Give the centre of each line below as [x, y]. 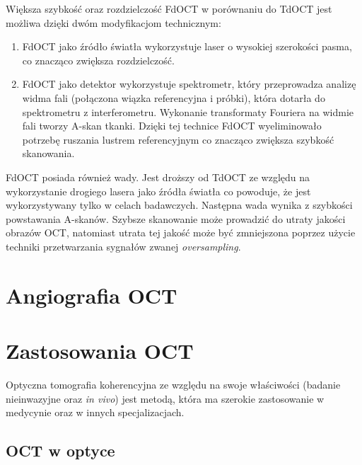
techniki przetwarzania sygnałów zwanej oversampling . [123, 246]
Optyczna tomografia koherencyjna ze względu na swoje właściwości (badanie [173, 384]
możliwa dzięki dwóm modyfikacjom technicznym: [113, 22]
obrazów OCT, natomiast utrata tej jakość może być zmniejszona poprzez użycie [181, 232]
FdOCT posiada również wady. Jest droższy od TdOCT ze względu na [158, 177]
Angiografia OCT [92, 295]
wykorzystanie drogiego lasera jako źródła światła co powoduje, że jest [158, 191]
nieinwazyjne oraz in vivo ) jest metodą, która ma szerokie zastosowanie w [165, 398]
